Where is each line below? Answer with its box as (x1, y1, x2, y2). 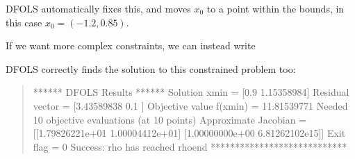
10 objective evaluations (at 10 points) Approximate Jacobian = (33, 112, 306, 126)
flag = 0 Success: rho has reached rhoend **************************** (33, 139, 347, 153)
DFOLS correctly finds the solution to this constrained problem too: (6, 61, 296, 76)
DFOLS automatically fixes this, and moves (6, 1, 191, 15)
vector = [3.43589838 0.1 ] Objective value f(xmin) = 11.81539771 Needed (33, 98, 348, 112)
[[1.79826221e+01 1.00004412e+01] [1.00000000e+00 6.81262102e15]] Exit (33, 126, 346, 140)
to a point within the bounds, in (206, 1, 345, 15)
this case (6, 15, 42, 29)
